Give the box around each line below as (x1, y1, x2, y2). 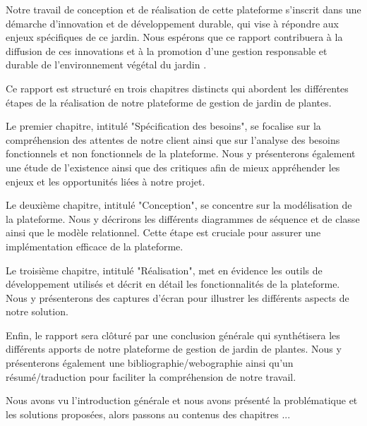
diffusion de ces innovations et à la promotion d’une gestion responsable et (6, 43, 327, 58)
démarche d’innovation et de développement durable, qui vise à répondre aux (6, 16, 339, 30)
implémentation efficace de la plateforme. (6, 238, 183, 253)
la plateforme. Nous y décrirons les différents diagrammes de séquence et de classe (6, 211, 360, 226)
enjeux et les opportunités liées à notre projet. (6, 174, 205, 188)
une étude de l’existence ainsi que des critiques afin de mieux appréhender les (6, 159, 340, 174)
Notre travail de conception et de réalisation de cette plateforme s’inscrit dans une (6, 2, 361, 16)
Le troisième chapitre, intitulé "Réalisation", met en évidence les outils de (6, 262, 323, 277)
